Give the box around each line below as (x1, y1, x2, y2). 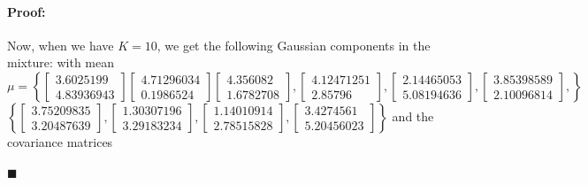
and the (392, 106, 434, 125)
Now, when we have (7, 35, 114, 54)
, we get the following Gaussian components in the (157, 35, 431, 54)
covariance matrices (7, 132, 113, 150)
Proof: (7, 2, 46, 20)
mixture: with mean (7, 53, 114, 72)
